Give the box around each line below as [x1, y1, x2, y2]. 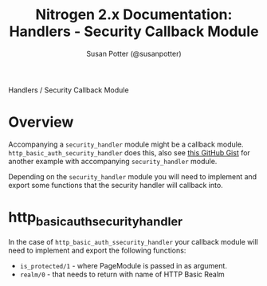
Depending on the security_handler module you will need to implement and [8, 171, 257, 181]
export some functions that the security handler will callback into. [8, 180, 223, 190]
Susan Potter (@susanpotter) [86, 49, 182, 58]
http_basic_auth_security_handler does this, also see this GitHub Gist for [8, 147, 251, 157]
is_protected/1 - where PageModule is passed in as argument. [19, 261, 227, 271]
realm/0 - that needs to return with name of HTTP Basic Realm [19, 269, 225, 280]
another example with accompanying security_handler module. [8, 156, 218, 166]
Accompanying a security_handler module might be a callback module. [8, 139, 244, 149]
